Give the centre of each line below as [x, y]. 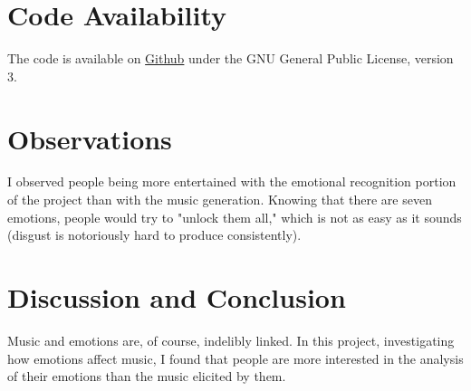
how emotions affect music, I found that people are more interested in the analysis [235, 358]
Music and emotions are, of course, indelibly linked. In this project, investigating [231, 340]
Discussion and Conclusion [177, 297]
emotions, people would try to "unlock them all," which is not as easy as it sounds [235, 217]
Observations [90, 138]
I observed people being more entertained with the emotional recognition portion [232, 181]
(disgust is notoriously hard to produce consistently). [154, 235]
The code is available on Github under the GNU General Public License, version [231, 58]
